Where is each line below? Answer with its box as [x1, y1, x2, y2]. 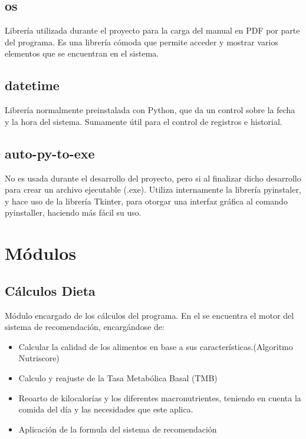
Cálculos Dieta [5, 281, 96, 299]
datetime [5, 76, 60, 94]
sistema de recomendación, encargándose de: [5, 321, 164, 333]
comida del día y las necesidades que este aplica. [18, 403, 193, 415]
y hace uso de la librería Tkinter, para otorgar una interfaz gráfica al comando [5, 194, 288, 207]
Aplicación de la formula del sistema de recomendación [18, 423, 217, 435]
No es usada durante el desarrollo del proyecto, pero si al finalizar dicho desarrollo [5, 171, 301, 184]
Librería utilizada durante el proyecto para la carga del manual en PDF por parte [5, 24, 300, 37]
